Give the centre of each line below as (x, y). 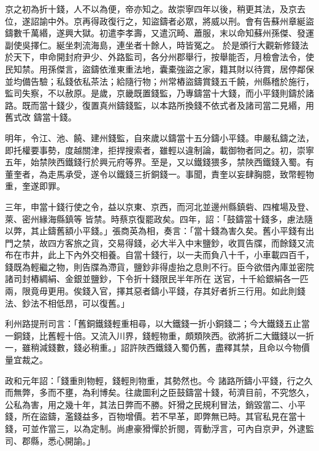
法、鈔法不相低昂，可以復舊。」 (67, 303)
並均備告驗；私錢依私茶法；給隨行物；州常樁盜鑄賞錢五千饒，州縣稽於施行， (159, 81)
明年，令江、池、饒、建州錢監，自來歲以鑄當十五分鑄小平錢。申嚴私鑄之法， (159, 137)
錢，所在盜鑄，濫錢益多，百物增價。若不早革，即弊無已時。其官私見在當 (151, 416)
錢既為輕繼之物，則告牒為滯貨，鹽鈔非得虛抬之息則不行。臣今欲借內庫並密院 (159, 266)
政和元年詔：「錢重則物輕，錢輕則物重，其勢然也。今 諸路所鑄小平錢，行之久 (159, 380)
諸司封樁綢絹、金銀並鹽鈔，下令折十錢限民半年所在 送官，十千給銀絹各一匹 (157, 279)
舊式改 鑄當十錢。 (41, 117)
